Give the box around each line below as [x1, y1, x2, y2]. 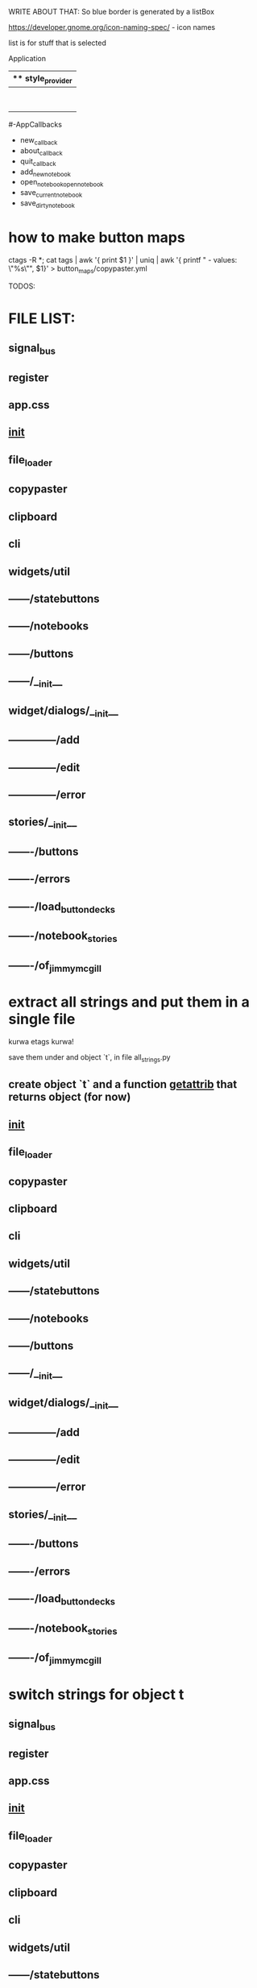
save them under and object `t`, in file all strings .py [8, 1052, 171, 1064]
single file [8, 1011, 76, 1028]
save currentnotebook [19, 188, 83, 199]
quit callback [19, 156, 56, 168]
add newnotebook [19, 167, 71, 178]
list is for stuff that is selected [8, 38, 107, 48]
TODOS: [8, 281, 36, 291]
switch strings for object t [8, 1685, 184, 1704]
